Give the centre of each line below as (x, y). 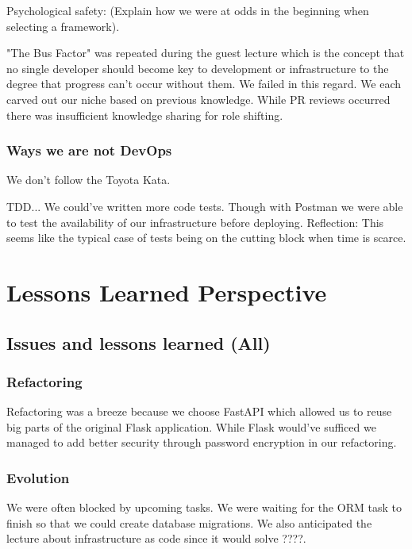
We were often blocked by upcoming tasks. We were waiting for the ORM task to (204, 507)
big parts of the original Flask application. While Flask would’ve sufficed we (191, 426)
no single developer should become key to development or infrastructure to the (198, 68)
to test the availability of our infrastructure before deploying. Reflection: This (195, 222)
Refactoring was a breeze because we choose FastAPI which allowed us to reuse (199, 411)
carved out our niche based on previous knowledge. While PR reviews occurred (198, 99)
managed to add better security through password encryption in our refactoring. (202, 442)
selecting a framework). (63, 26)
